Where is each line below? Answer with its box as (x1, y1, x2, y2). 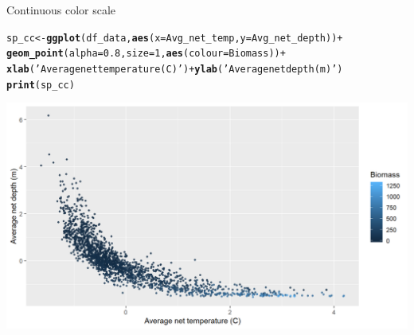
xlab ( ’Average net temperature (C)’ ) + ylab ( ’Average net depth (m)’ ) (6, 63, 343, 75)
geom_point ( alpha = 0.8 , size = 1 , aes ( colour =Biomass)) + (6, 48, 286, 60)
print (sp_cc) (6, 79, 75, 91)
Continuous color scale (6, 2, 116, 18)
